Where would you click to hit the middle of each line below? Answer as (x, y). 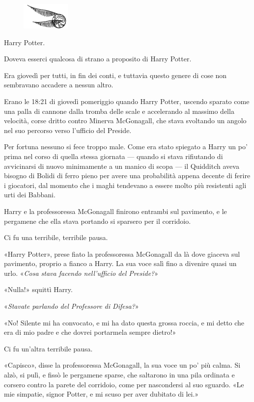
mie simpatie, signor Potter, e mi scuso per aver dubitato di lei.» (101, 394)
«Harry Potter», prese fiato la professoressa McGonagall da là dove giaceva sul (122, 254)
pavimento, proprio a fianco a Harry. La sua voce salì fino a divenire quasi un (120, 263)
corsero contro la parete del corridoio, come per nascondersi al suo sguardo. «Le (124, 384)
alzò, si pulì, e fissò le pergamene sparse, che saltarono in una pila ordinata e (119, 375)
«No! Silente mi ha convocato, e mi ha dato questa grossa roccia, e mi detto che (124, 322)
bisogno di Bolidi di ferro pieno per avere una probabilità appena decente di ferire (127, 175)
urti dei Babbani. (30, 195)
